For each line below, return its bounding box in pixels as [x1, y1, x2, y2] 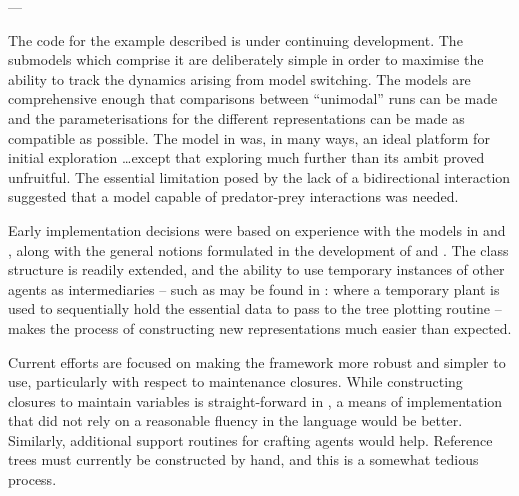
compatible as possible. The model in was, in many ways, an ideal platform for [8, 127, 490, 148]
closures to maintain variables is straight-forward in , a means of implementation [8, 390, 503, 411]
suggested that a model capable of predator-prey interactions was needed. [8, 186, 459, 207]
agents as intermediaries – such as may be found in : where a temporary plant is [8, 278, 500, 299]
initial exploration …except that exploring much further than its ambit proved [8, 147, 485, 168]
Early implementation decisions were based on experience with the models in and [8, 219, 506, 240]
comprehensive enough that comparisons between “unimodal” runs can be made [8, 88, 498, 109]
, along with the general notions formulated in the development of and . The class [8, 239, 509, 260]
